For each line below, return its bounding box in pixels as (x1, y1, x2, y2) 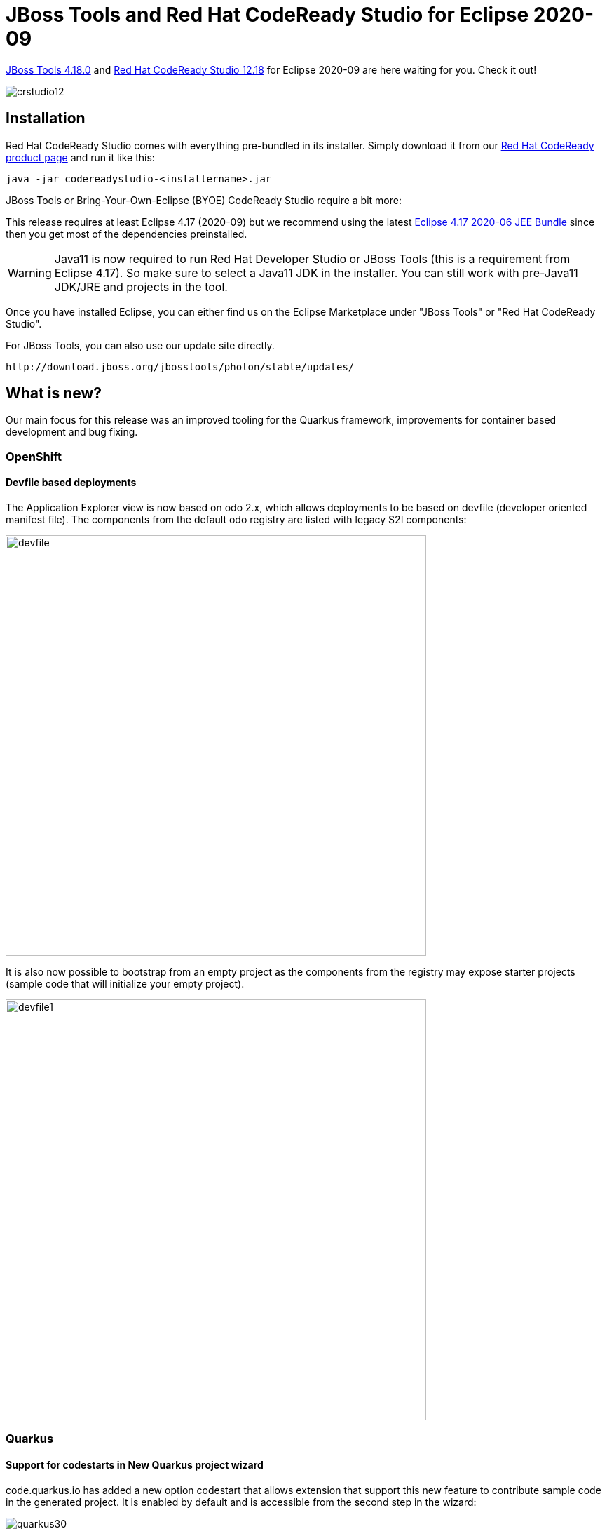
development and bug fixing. (6, 426, 138, 438)
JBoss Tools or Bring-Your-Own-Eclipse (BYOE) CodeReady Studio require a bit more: (6, 194, 402, 206)
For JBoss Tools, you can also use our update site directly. (6, 339, 275, 351)
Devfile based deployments (6, 476, 137, 489)
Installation (6, 109, 86, 128)
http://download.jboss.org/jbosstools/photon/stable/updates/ (6, 361, 355, 372)
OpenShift (6, 449, 62, 464)
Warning (8, 265, 52, 280)
